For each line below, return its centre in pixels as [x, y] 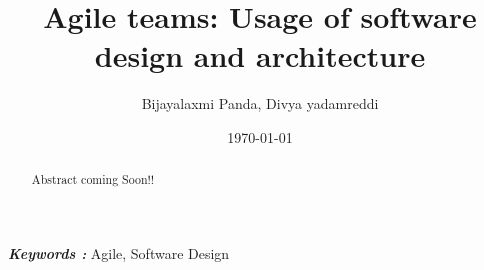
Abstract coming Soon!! [93, 179]
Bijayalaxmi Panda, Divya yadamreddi [260, 103]
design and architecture [260, 55]
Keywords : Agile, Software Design [119, 252]
